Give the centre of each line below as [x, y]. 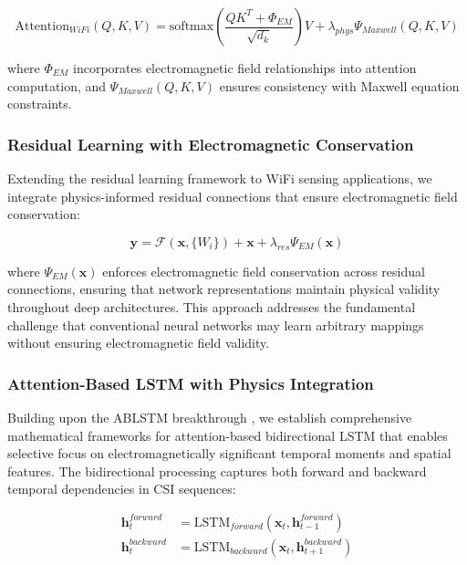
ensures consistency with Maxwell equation [339, 85]
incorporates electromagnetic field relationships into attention [245, 68]
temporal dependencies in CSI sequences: [122, 489]
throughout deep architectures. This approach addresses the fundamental [212, 306]
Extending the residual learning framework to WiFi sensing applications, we [220, 178]
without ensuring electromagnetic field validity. [139, 343]
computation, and [57, 85]
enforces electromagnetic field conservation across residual [264, 271]
